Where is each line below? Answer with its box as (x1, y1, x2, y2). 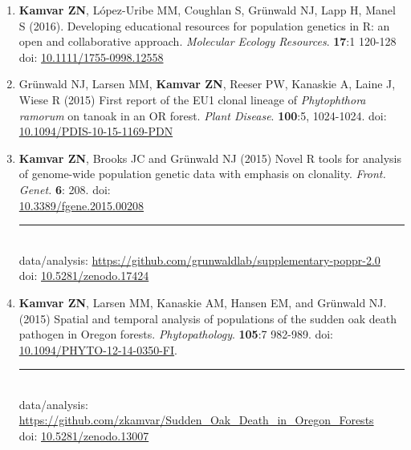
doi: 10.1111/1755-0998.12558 (18, 48, 164, 65)
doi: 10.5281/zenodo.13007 (18, 428, 149, 444)
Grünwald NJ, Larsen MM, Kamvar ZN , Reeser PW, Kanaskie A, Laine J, (18, 75, 396, 92)
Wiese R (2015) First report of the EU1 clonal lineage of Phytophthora (18, 91, 366, 107)
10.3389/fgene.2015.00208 (18, 197, 144, 213)
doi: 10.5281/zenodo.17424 (18, 267, 149, 284)
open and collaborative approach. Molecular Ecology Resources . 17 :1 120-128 (18, 33, 397, 50)
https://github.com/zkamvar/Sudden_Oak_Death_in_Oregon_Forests (18, 411, 374, 428)
